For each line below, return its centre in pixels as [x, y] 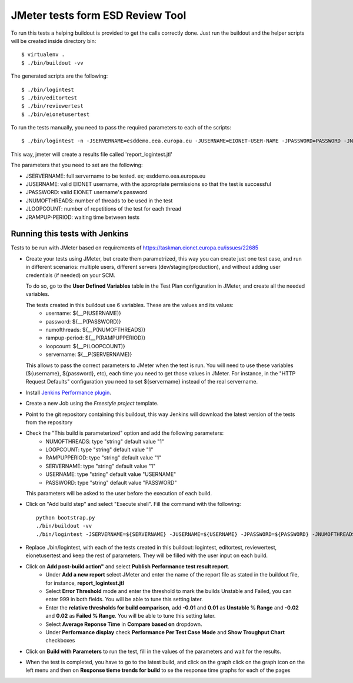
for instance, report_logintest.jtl [85, 583]
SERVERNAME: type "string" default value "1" [101, 466]
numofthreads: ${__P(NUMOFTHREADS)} [96, 330]
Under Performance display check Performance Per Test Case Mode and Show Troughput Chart [165, 632]
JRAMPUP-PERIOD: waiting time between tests [83, 217]
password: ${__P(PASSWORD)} [83, 321]
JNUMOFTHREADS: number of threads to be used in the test [99, 201]
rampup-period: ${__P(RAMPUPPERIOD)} [96, 338]
